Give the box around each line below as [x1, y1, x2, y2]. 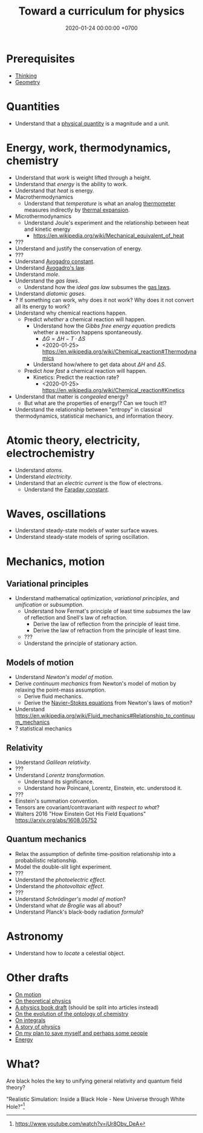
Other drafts [6, 971, 69, 984]
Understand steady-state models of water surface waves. [14, 527, 159, 534]
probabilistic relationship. [14, 857, 79, 864]
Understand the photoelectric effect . [14, 876, 106, 883]
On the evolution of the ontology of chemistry [14, 1010, 129, 1017]
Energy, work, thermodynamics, [6, 141, 171, 155]
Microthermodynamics [14, 212, 72, 219]
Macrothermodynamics [14, 193, 74, 201]
